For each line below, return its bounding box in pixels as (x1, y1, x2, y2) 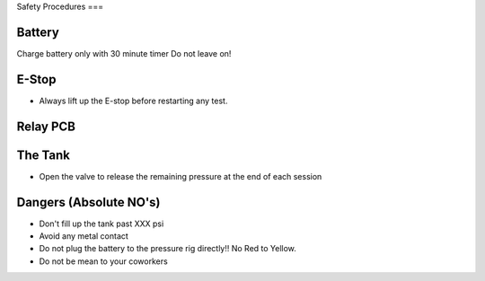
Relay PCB (16, 119, 76, 134)
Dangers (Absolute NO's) (16, 194, 161, 210)
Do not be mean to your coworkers (39, 256, 168, 267)
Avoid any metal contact (39, 231, 129, 241)
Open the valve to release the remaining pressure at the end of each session (39, 171, 322, 181)
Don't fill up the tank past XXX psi (39, 218, 164, 229)
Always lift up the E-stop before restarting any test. (39, 95, 228, 106)
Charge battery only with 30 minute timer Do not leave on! (16, 48, 232, 58)
